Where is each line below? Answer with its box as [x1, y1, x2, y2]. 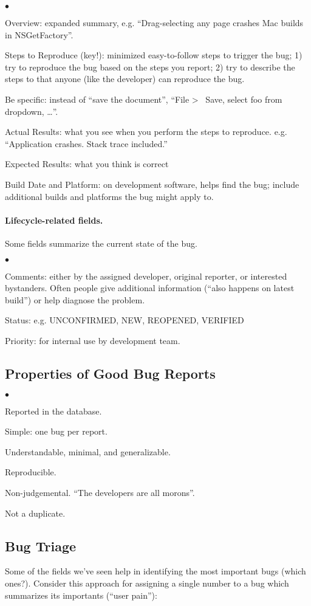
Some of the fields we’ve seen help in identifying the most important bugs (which [5, 565, 306, 577]
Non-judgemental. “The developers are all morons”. [5, 486, 195, 499]
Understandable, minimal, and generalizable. [5, 445, 171, 458]
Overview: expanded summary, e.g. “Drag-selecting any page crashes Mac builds [5, 16, 304, 29]
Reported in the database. [5, 404, 102, 417]
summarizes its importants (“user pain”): [5, 588, 157, 601]
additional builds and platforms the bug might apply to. [5, 190, 214, 202]
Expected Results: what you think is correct [5, 157, 169, 170]
